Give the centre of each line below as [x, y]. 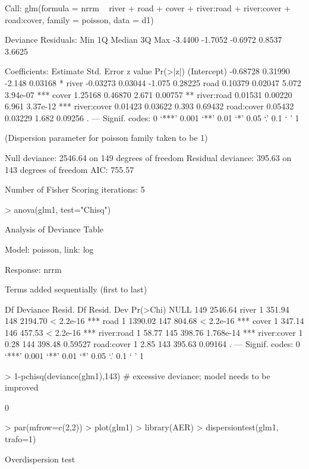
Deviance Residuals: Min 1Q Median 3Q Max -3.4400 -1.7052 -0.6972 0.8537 [144, 40]
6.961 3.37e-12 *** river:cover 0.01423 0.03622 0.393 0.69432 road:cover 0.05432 [149, 106]
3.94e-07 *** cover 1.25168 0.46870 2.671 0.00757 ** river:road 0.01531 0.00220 [149, 94]
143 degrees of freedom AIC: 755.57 [70, 169]
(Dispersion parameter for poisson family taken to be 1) [106, 138]
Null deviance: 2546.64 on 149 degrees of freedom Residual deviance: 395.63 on [148, 157]
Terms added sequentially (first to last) [76, 289]
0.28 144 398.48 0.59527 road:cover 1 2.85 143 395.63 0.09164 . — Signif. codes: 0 [152, 344]
